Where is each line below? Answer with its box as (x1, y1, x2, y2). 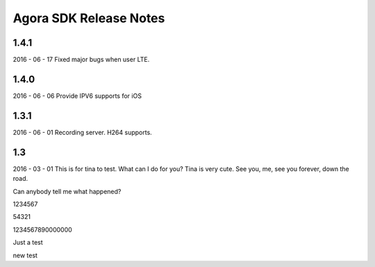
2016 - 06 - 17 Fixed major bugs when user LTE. (12, 56, 150, 64)
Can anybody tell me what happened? (12, 187, 122, 195)
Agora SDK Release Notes (12, 10, 165, 26)
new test (12, 251, 38, 259)
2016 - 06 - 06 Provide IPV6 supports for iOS (12, 91, 142, 100)
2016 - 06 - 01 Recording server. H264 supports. (12, 128, 152, 136)
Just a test (12, 238, 43, 247)
